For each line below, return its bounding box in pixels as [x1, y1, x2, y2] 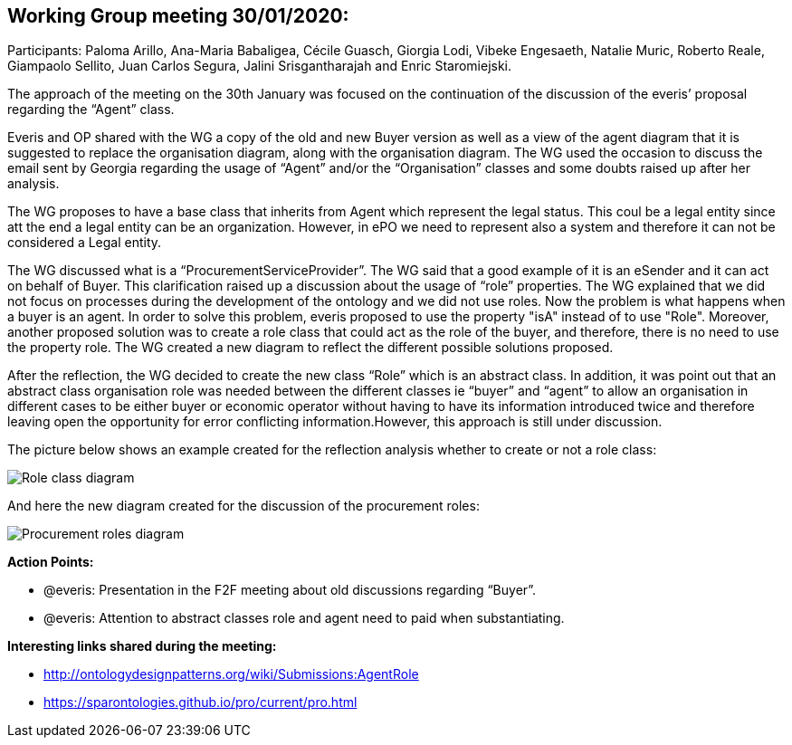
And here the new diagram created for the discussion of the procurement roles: [7, 498, 480, 514]
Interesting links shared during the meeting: [7, 638, 277, 654]
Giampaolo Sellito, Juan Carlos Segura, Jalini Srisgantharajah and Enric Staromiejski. [7, 58, 512, 74]
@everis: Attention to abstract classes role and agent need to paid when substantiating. [43, 610, 565, 626]
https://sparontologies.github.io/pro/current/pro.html [43, 694, 358, 711]
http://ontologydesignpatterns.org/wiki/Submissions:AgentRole [43, 666, 419, 683]
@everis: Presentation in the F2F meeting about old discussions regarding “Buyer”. [43, 582, 537, 598]
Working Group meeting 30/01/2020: [7, 5, 349, 27]
